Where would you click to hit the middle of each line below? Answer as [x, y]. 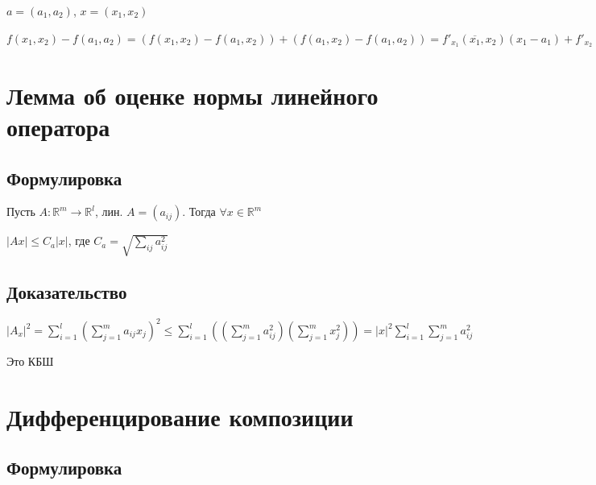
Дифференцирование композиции [180, 416]
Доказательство [67, 291]
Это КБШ [30, 361]
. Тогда [199, 211]
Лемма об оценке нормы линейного [192, 95]
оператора [58, 126]
